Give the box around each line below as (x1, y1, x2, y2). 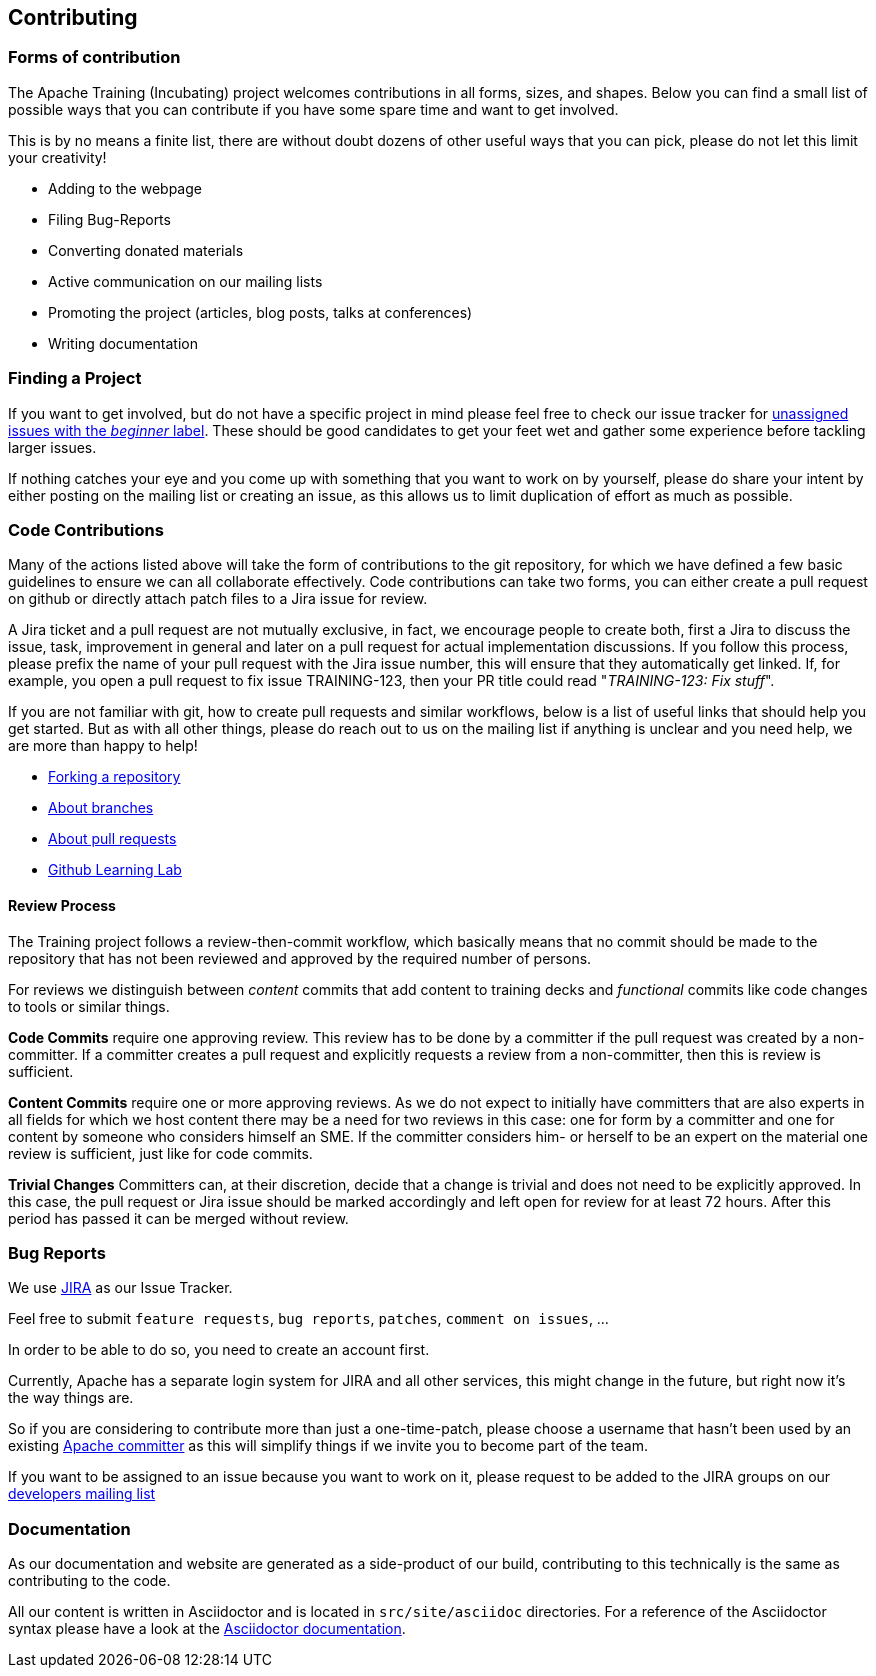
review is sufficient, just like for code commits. (8, 1144, 313, 1162)
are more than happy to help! (8, 737, 198, 755)
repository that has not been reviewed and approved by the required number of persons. (8, 949, 592, 967)
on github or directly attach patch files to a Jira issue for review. (8, 590, 428, 608)
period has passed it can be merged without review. (8, 1209, 349, 1227)
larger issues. (8, 438, 97, 456)
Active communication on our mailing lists (48, 272, 323, 290)
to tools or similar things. (8, 997, 170, 1015)
